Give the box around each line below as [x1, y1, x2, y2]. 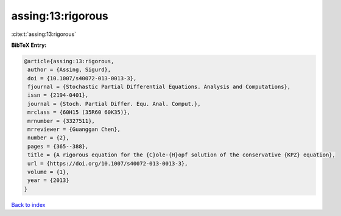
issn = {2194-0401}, [27, 92, 89, 99]
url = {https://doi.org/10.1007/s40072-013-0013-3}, [27, 160, 188, 167]
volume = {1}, [27, 169, 69, 175]
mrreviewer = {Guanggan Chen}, [27, 126, 121, 133]
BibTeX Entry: [11, 41, 47, 49]
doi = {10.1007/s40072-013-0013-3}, [27, 75, 137, 82]
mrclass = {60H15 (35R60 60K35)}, [27, 109, 130, 116]
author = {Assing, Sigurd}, [27, 66, 111, 73]
